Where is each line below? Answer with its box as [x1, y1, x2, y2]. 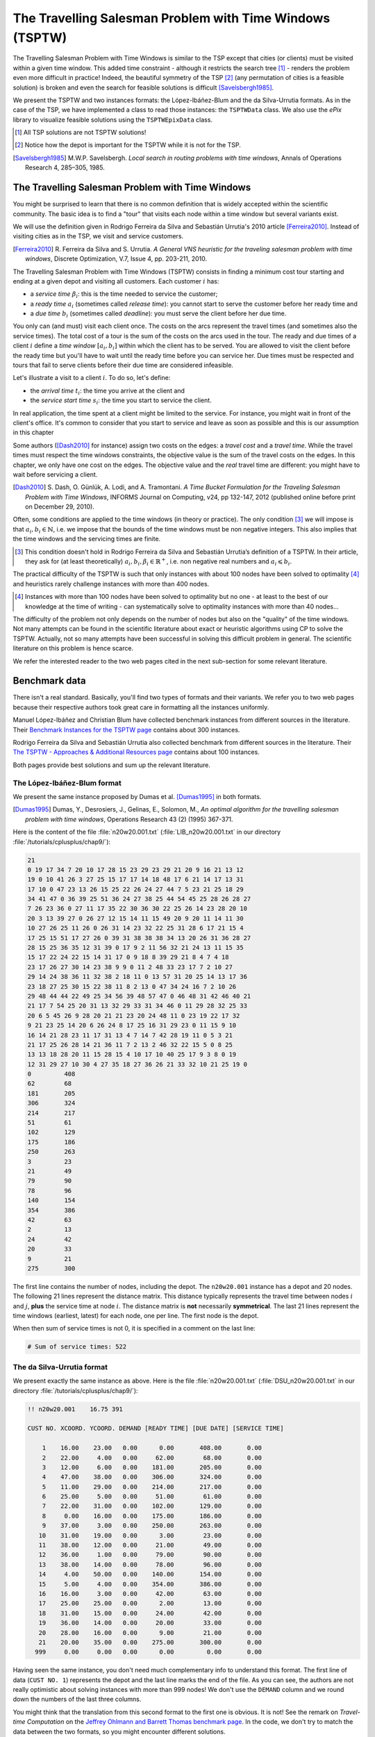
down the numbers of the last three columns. [12, 1695, 142, 1704]
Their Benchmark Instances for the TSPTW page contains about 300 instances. [12, 725, 240, 734]
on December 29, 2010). [25, 502, 95, 511]
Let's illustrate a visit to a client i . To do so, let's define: [12, 374, 171, 382]
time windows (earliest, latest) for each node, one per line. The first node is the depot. [12, 1312, 259, 1320]
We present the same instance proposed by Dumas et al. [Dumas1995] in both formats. [12, 792, 262, 800]
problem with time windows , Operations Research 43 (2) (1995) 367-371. [25, 815, 233, 823]
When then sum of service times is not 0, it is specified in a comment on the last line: [12, 1324, 256, 1333]
